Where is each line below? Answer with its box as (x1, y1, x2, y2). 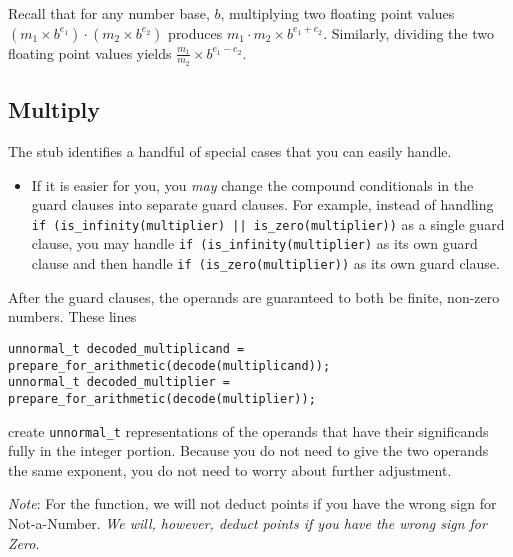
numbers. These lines (8, 306, 137, 327)
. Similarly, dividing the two (323, 22, 494, 43)
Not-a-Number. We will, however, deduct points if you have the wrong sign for (8, 513, 487, 534)
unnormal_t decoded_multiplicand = (8, 341, 245, 356)
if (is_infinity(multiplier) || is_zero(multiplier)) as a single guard (31, 213, 505, 234)
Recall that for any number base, (8, 3, 210, 23)
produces (168, 22, 223, 43)
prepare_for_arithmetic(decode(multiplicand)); (8, 358, 331, 373)
